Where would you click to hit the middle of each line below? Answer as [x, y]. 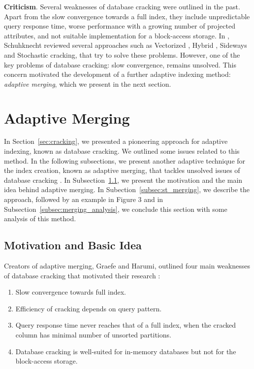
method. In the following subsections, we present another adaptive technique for [125, 160]
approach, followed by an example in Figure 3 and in [84, 199]
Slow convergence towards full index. [71, 292]
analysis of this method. [40, 218]
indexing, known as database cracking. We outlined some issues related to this [122, 151]
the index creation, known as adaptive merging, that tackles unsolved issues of [122, 170]
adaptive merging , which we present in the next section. [88, 84]
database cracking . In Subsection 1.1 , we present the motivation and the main [123, 180]
